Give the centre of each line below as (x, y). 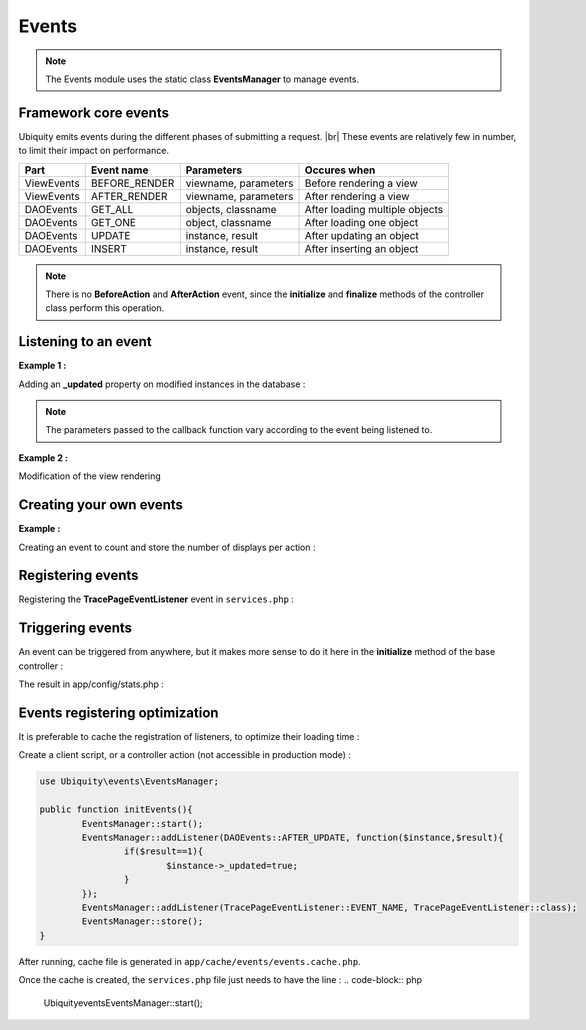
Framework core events (94, 112)
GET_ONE (113, 222)
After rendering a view (357, 196)
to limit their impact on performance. (94, 151)
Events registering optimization (118, 712)
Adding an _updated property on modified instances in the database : (162, 384)
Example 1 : (42, 366)
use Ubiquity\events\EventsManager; (129, 781)
